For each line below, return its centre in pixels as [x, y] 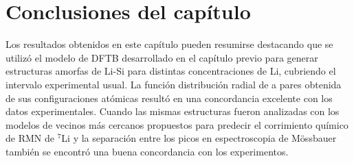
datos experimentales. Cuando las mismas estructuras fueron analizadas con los [173, 111]
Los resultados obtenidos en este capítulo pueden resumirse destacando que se [169, 44]
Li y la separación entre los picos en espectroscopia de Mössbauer [199, 138]
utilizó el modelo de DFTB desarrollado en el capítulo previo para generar [162, 57]
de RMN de [30, 138]
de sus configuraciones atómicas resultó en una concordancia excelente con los [169, 98]
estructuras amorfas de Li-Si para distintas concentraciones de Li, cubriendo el [171, 71]
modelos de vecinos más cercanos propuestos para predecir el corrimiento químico [177, 124]
